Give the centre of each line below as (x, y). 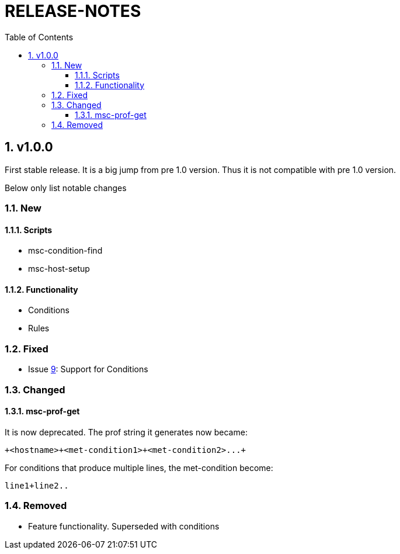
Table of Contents (39, 37)
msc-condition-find (65, 251)
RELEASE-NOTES (73, 11)
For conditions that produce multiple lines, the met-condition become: (139, 468)
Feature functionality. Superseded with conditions (124, 526)
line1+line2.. (37, 485)
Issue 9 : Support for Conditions (88, 369)
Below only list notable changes (66, 188)
